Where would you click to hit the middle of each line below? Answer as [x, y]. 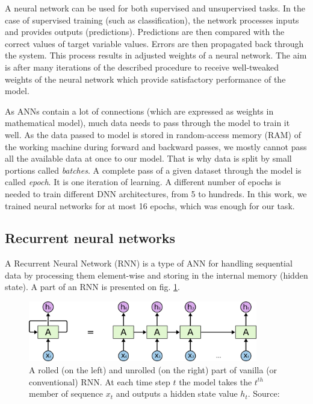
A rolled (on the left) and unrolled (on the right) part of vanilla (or [153, 369]
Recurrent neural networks [90, 238]
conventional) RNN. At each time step [100, 381]
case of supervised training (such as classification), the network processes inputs [152, 20]
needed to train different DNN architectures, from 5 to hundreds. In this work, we [156, 193]
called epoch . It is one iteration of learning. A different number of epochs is [143, 182]
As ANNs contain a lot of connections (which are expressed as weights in [139, 111]
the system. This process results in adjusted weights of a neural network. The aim [156, 55]
